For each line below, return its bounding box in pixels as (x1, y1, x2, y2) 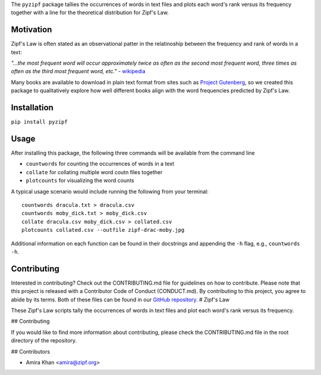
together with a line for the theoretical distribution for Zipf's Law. (11, 9, 169, 16)
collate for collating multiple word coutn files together (26, 168, 163, 175)
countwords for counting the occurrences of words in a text (26, 160, 175, 168)
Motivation (11, 24, 52, 35)
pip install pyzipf (11, 119, 68, 125)
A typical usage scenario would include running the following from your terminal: (11, 188, 209, 195)
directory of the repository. (11, 337, 77, 344)
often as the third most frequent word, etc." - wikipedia (11, 68, 146, 75)
